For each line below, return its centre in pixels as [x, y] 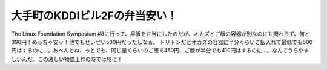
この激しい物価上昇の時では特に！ [80, 59]
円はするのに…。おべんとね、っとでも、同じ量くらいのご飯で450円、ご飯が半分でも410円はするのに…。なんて [150, 51]
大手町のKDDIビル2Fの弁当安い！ [94, 16]
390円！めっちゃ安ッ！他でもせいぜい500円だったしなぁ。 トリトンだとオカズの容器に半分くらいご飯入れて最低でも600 [162, 42]
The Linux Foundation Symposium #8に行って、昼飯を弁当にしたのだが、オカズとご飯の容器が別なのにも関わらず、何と [160, 34]
